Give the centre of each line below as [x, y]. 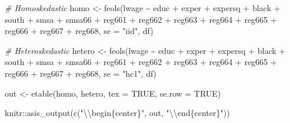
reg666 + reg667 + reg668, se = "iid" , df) [79, 31]
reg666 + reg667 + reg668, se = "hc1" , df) [81, 73]
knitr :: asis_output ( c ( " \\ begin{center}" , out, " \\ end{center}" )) [117, 113]
